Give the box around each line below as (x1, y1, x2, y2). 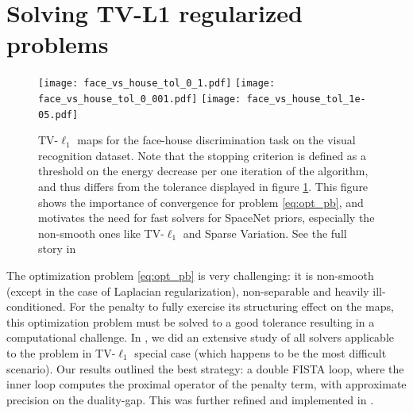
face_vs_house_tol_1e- (246, 93, 366, 105)
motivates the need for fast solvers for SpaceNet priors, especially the (38, 209, 375, 226)
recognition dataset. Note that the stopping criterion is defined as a (38, 147, 367, 163)
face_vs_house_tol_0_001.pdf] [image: (38, 93, 241, 105)
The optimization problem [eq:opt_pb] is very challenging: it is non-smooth (6, 267, 374, 284)
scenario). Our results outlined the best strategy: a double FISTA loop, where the (6, 360, 404, 377)
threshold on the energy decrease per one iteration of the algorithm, (38, 163, 369, 179)
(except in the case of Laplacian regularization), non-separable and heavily (6, 282, 369, 299)
